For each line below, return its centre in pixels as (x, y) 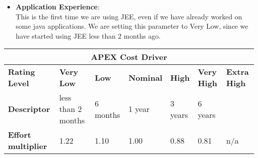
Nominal (145, 77)
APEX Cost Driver (129, 57)
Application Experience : (58, 6)
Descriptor (29, 109)
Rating (22, 72)
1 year (139, 109)
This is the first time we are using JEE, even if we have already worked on (129, 16)
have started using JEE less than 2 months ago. (88, 35)
